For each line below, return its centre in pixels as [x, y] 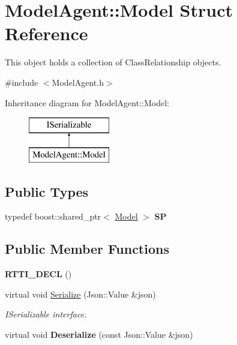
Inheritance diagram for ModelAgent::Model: [87, 102]
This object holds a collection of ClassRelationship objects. [113, 62]
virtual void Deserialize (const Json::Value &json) [99, 334]
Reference [46, 33]
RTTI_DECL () [38, 274]
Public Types [47, 191]
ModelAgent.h [78, 82]
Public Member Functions [87, 249]
